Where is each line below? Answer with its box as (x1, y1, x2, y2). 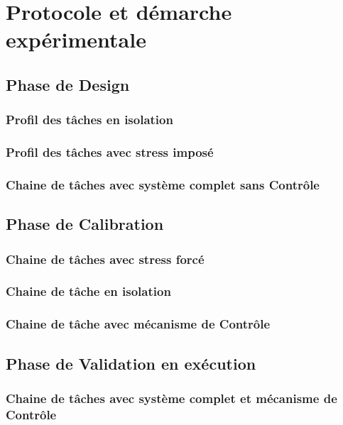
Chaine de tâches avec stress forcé (6, 250, 205, 267)
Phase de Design (6, 73, 130, 95)
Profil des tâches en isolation (6, 111, 173, 128)
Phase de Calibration (6, 213, 164, 235)
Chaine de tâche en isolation (6, 282, 171, 300)
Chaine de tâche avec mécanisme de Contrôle (6, 315, 271, 333)
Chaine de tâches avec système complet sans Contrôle (6, 175, 320, 193)
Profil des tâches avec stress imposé (6, 143, 214, 161)
